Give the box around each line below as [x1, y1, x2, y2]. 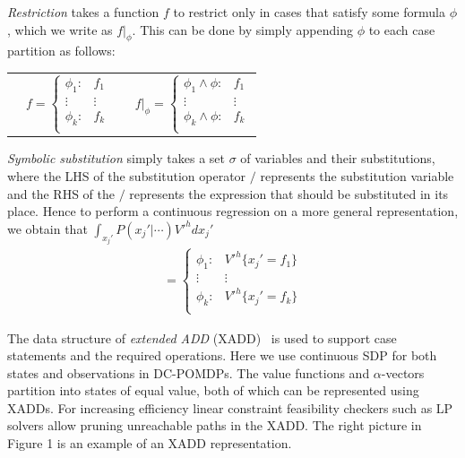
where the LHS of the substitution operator [7, 167, 246, 186]
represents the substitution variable [260, 167, 454, 186]
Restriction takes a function [7, 3, 159, 21]
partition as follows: [7, 41, 116, 60]
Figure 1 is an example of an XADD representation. [7, 434, 292, 453]
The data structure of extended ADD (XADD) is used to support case [7, 328, 397, 347]
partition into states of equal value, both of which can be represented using [7, 381, 419, 400]
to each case [368, 20, 435, 39]
